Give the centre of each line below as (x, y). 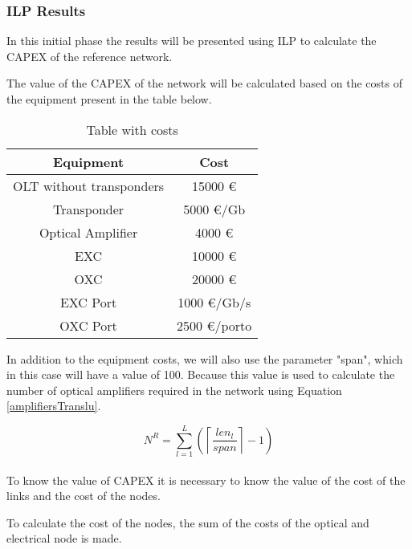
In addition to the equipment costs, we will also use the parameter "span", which (205, 358)
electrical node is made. (64, 538)
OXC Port (88, 325)
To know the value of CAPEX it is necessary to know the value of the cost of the (206, 480)
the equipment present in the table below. (109, 99)
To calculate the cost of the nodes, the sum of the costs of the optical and (188, 522)
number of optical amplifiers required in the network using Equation (174, 390)
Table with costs (132, 129)
